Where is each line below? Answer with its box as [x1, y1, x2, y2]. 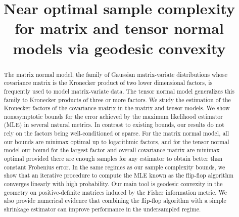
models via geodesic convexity [13, 37, 226, 58]
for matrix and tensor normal [15, 18, 224, 38]
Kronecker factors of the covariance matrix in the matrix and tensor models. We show [4, 104, 230, 112]
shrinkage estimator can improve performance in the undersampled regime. [4, 205, 201, 213]
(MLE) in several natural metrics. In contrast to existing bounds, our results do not [4, 120, 224, 129]
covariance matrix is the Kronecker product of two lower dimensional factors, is [4, 78, 213, 87]
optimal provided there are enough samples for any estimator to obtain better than [4, 154, 223, 163]
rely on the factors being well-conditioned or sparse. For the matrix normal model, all [4, 129, 229, 138]
